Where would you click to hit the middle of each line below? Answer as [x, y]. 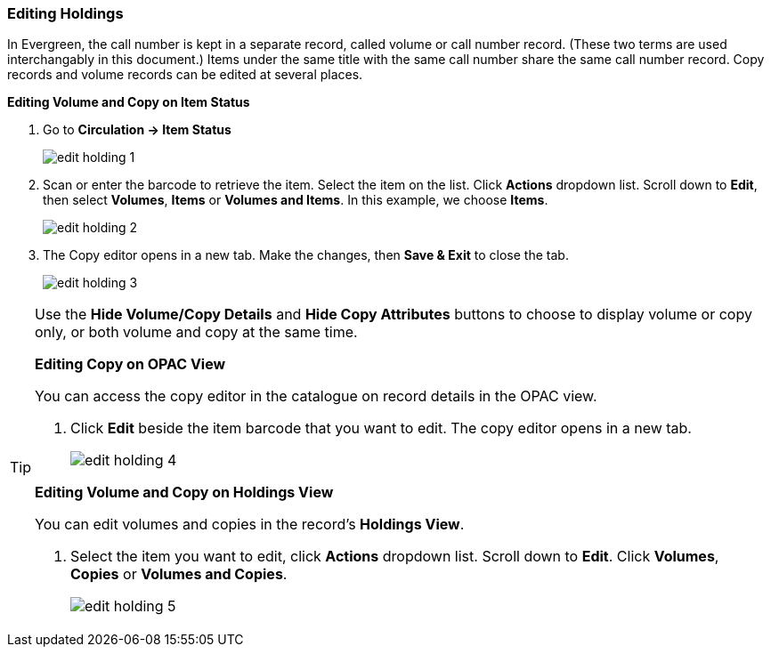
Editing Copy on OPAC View [130, 364]
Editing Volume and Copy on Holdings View [184, 493]
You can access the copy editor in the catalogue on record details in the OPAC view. [316, 396]
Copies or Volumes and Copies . [179, 574]
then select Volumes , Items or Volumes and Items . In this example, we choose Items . [296, 200]
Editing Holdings [65, 13]
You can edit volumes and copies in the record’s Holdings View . [250, 525]
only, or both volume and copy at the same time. [196, 332]
